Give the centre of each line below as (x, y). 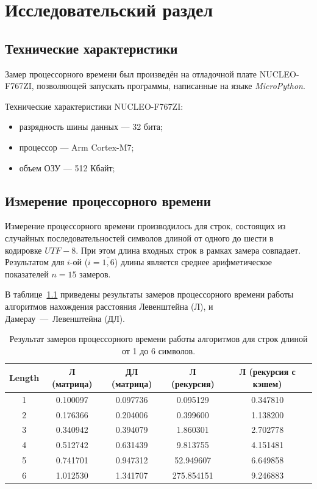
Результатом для (35, 262)
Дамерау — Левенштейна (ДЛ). (65, 318)
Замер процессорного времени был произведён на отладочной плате (131, 73)
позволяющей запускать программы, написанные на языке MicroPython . (171, 86)
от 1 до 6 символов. (158, 350)
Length (24, 378)
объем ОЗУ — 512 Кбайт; (67, 167)
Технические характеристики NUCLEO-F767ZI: (94, 106)
